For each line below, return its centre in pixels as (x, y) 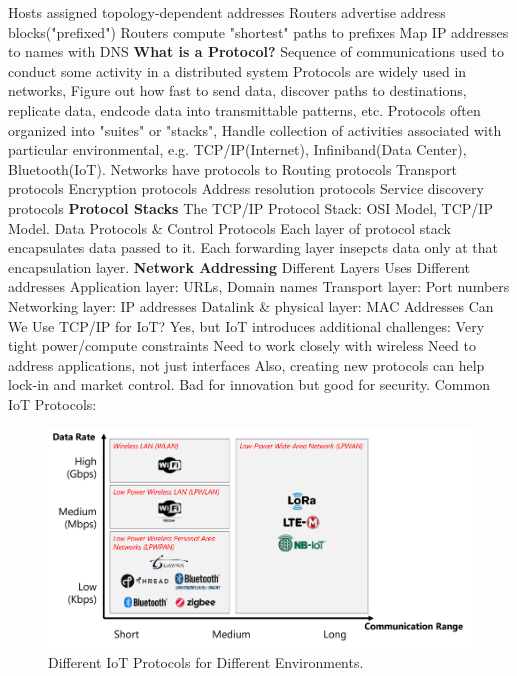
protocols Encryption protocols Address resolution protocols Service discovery (246, 188)
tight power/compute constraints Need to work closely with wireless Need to (242, 345)
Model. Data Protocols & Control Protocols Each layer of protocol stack (229, 227)
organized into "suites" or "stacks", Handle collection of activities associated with (255, 129)
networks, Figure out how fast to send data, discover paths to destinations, (237, 90)
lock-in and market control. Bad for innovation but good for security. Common (249, 384)
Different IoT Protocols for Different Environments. (206, 662)
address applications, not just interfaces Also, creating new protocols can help (246, 364)
